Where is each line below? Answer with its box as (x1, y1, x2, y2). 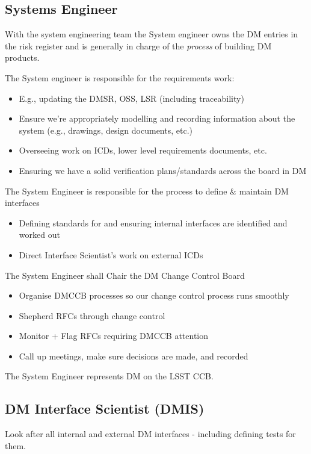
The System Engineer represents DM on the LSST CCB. (5, 370, 214, 382)
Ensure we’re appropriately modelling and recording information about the (19, 112, 295, 125)
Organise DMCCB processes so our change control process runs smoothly (19, 289, 289, 302)
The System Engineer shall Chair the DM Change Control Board (5, 269, 245, 281)
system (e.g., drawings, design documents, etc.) (19, 123, 192, 136)
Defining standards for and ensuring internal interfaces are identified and (19, 216, 288, 229)
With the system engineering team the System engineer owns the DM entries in (5, 28, 298, 40)
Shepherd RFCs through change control (19, 309, 165, 322)
